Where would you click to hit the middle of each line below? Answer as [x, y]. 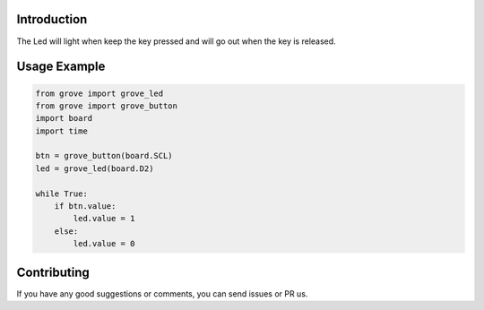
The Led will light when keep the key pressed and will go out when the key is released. [176, 41]
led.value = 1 [104, 219]
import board [64, 118]
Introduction [52, 19]
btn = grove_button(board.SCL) [104, 156]
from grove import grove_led [99, 93]
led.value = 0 [104, 244]
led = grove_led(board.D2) [95, 168]
